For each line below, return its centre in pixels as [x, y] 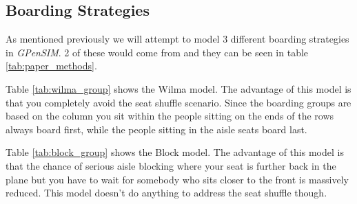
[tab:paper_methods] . [51, 66]
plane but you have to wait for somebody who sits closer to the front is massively [177, 179]
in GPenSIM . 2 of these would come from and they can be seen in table [157, 52]
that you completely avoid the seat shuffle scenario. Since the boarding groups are [178, 102]
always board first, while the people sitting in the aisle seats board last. [156, 129]
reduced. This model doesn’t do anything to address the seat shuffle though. [166, 193]
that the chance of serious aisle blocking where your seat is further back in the [171, 165]
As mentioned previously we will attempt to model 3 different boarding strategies [177, 39]
